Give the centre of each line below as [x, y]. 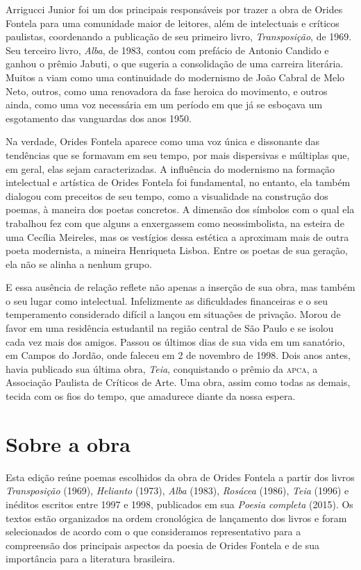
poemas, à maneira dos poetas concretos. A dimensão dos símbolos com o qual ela [180, 209]
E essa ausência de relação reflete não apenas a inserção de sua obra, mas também [180, 287]
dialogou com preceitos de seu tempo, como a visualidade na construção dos [167, 195]
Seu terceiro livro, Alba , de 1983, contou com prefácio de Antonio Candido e [167, 50]
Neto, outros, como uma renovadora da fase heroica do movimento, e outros [167, 91]
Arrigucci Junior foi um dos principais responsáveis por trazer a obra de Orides [174, 9]
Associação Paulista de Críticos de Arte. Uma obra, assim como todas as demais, [178, 382]
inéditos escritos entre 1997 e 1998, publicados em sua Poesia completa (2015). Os [179, 504]
